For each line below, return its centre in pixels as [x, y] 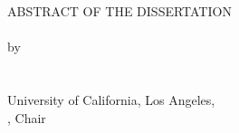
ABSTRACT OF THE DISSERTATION [119, 11]
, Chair [27, 117]
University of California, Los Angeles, [111, 99]
